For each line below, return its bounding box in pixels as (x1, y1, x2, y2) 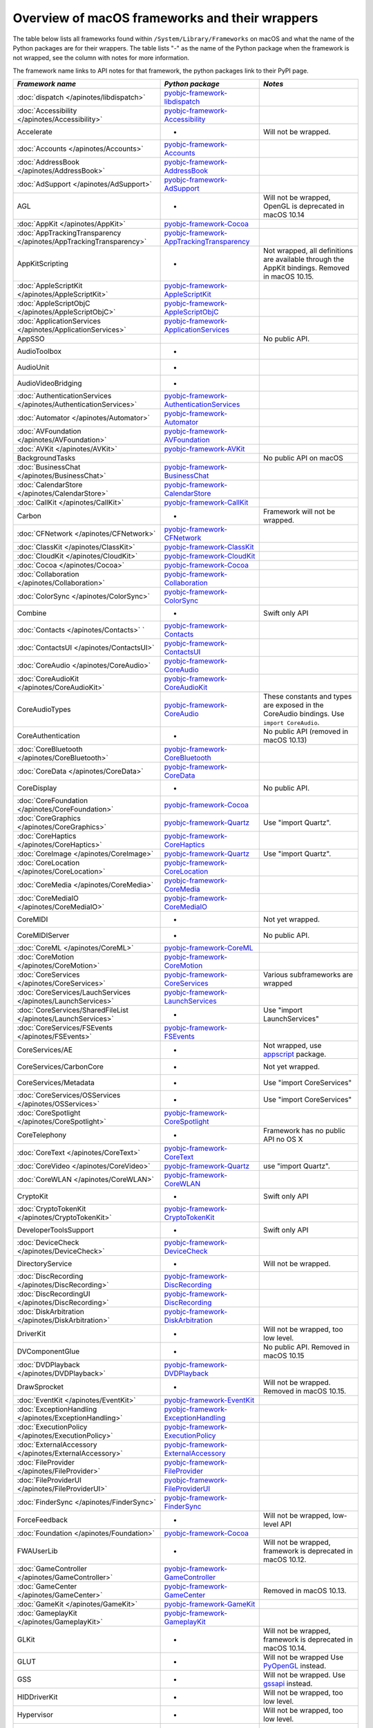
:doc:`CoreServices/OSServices (17, 1091, 121, 1100)
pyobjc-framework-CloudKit (164, 552, 256, 561)
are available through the (263, 254, 345, 264)
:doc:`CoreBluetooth (17, 744, 83, 754)
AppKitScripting (17, 259, 69, 269)
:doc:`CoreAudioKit (17, 674, 79, 684)
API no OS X (263, 1134, 303, 1144)
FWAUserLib (17, 1546, 58, 1556)
